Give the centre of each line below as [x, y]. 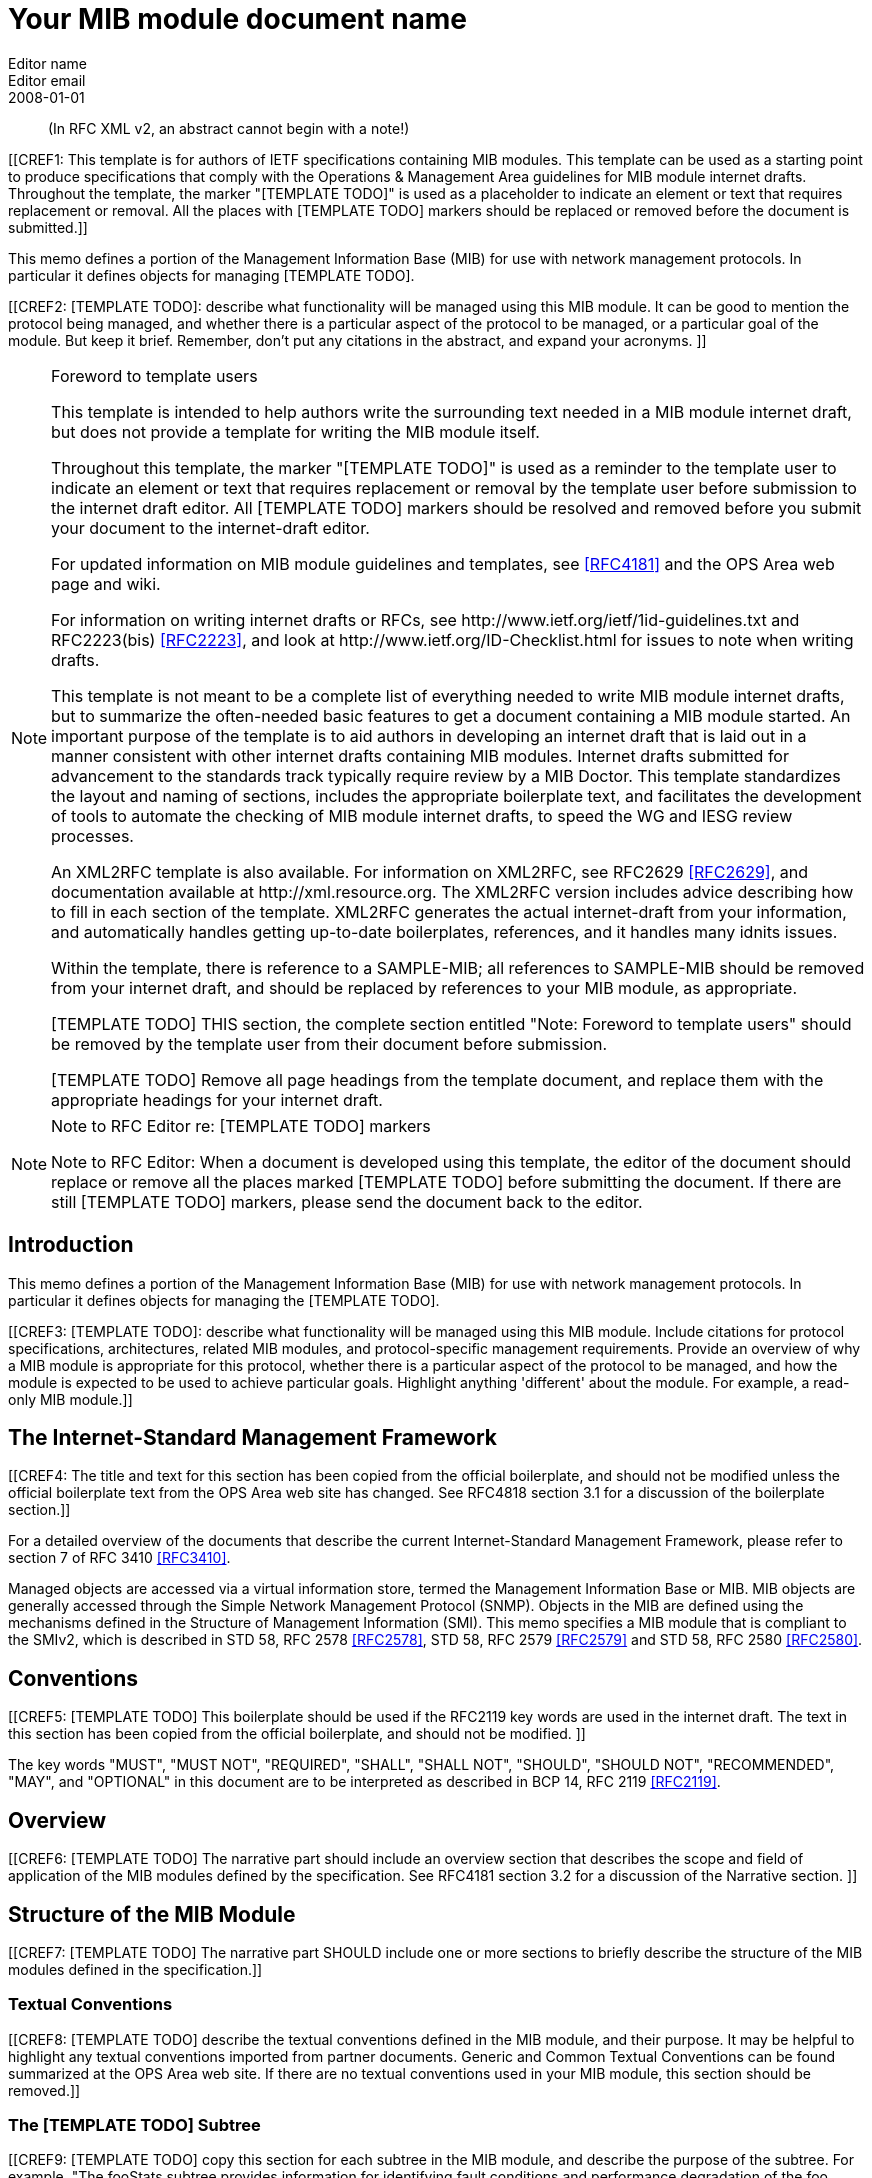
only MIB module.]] [70, 1399]
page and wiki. [106, 583]
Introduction [71, 1245]
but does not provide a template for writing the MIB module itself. [295, 431]
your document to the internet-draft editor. [210, 527]
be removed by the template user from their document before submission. [329, 1043]
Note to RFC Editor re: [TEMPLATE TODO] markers [241, 1125]
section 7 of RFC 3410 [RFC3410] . [119, 1558]
